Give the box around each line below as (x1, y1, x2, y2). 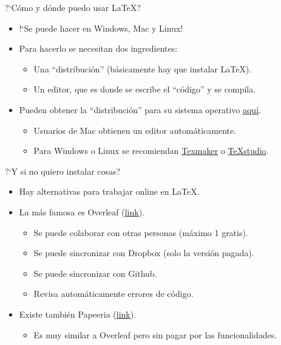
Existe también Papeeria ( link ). (19, 307, 137, 320)
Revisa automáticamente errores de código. (33, 287, 194, 300)
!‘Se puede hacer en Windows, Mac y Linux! (19, 21, 183, 34)
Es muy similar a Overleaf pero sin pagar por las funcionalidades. (33, 328, 277, 341)
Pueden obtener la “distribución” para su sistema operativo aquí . (19, 103, 261, 116)
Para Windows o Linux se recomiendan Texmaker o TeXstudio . (33, 144, 269, 157)
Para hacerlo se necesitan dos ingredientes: (19, 42, 178, 55)
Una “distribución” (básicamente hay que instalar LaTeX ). (33, 62, 252, 75)
